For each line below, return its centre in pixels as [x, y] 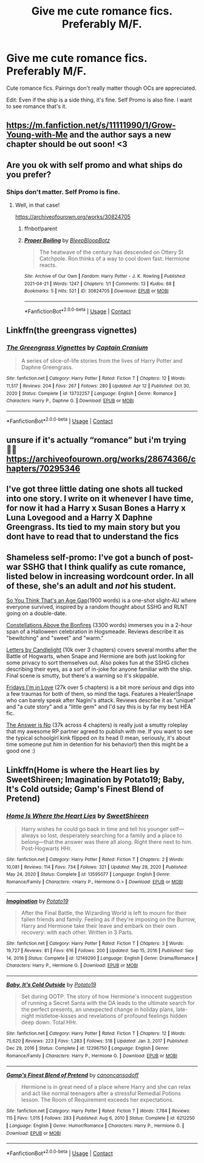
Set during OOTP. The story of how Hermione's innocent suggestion [107, 997]
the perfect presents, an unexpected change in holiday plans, [98, 1009]
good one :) [21, 751]
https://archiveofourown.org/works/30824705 [73, 217]
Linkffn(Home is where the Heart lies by [83, 770]
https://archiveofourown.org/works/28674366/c [101, 459]
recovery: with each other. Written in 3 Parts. [77, 932]
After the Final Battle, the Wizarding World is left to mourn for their [104, 913]
